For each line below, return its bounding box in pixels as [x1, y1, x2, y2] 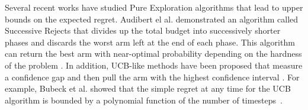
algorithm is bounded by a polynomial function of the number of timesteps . [5, 93, 283, 106]
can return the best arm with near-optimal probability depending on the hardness [5, 47, 302, 60]
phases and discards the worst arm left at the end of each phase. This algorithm [5, 35, 295, 48]
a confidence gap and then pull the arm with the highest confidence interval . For [5, 70, 300, 83]
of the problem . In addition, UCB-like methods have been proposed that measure [5, 59, 303, 71]
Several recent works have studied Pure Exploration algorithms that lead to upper [5, 1, 303, 13]
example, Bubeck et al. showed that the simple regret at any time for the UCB [5, 82, 291, 95]
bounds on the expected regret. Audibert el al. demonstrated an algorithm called [5, 12, 299, 25]
